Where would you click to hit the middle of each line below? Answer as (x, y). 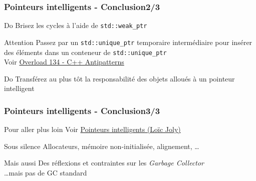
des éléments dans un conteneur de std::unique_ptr (85, 52)
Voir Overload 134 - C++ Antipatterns (64, 62)
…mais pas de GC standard (46, 172)
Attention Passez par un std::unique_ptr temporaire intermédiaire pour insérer (128, 42)
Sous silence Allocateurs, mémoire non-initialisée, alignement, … (102, 146)
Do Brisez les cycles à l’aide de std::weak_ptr (76, 25)
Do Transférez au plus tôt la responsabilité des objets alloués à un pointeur (119, 78)
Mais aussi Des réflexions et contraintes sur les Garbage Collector (104, 163)
